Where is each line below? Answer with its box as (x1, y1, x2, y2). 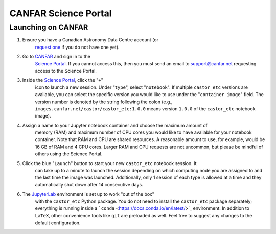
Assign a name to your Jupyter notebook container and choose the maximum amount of (22, 122, 208, 128)
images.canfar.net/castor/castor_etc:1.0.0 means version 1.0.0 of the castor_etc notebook (35, 105, 256, 112)
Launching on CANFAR (9, 22, 88, 32)
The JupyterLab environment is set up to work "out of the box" (22, 191, 154, 197)
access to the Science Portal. (35, 67, 97, 74)
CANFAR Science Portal (9, 8, 112, 19)
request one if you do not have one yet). (35, 44, 120, 50)
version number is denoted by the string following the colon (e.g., (35, 99, 173, 105)
